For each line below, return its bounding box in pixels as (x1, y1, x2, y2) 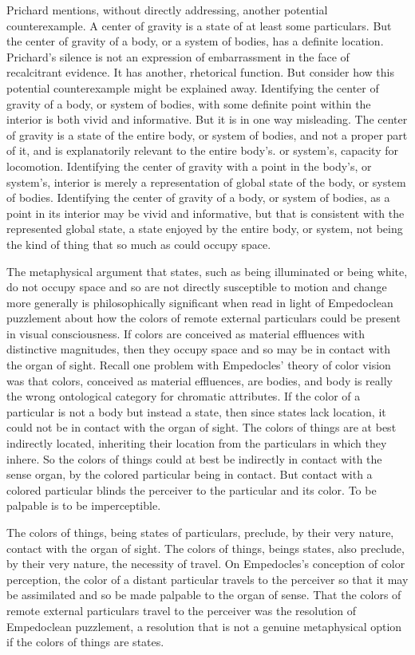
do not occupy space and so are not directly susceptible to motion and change (6, 278, 387, 295)
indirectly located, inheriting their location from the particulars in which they (6, 435, 387, 452)
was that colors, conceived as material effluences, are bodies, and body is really (6, 372, 393, 389)
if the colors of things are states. (6, 633, 164, 650)
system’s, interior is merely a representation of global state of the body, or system (6, 173, 406, 190)
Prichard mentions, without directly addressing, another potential (6, 2, 328, 18)
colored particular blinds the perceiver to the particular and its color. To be (6, 481, 377, 498)
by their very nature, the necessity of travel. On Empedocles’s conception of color (6, 555, 405, 572)
